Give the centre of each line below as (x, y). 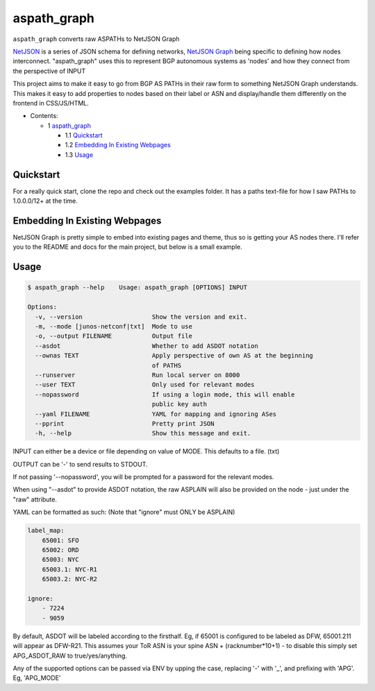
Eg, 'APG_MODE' (37, 678)
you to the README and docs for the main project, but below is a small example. (127, 247)
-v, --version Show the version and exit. (141, 317)
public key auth (180, 404)
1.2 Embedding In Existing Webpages (118, 145)
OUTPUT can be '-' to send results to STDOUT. (81, 464)
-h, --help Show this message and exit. (143, 433)
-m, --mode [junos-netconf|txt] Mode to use (114, 326)
